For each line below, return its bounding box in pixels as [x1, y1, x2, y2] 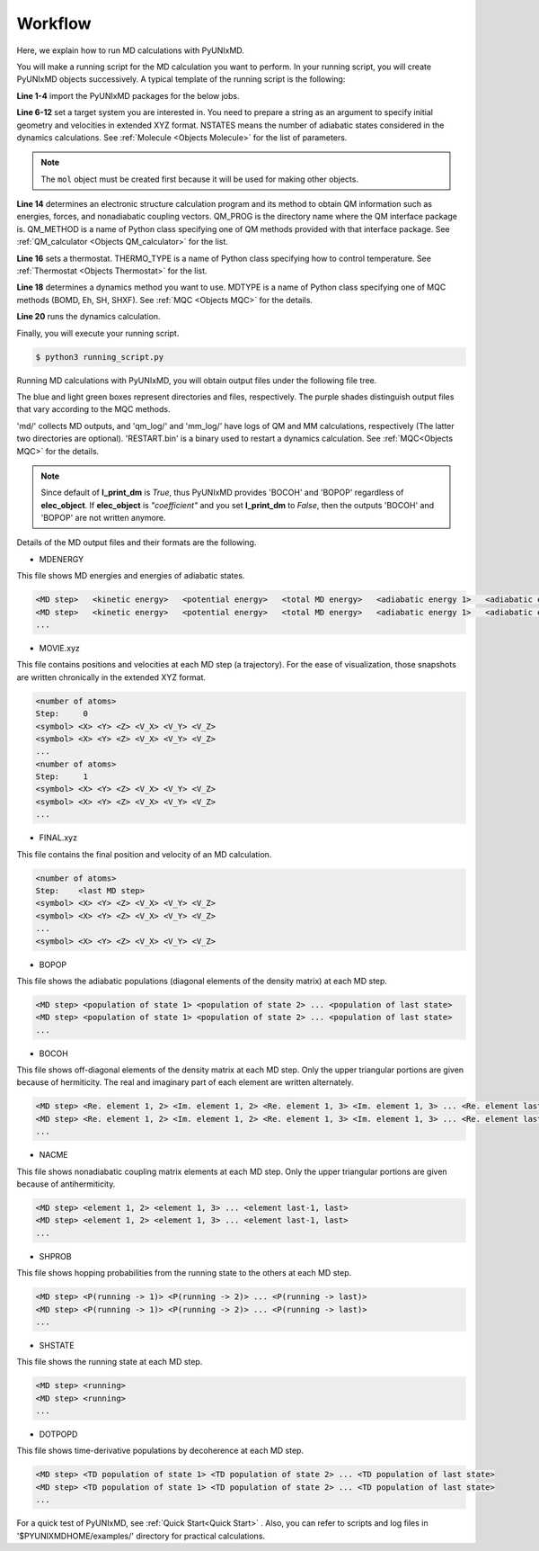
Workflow [16, 13, 92, 33]
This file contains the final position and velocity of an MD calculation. [16, 848, 272, 859]
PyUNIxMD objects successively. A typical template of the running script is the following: [16, 74, 346, 85]
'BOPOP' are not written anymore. [40, 513, 166, 524]
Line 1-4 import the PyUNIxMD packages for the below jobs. [16, 90, 240, 101]
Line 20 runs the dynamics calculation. [16, 311, 161, 322]
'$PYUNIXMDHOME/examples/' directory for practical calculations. [16, 1530, 265, 1541]
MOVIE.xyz [39, 642, 80, 653]
